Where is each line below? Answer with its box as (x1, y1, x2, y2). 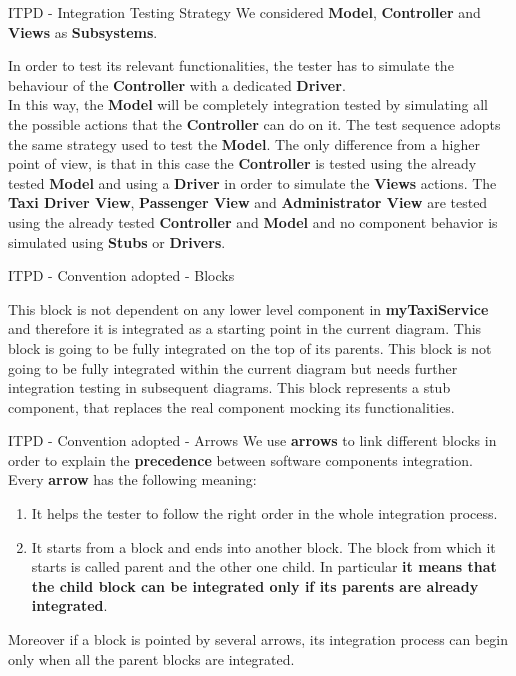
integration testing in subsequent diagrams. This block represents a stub (8, 377, 451, 398)
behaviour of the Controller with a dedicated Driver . (8, 74, 346, 95)
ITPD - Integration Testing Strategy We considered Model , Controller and (8, 2, 481, 22)
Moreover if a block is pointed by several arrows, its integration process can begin (8, 629, 509, 650)
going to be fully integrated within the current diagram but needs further (8, 357, 458, 378)
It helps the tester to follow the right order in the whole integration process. (31, 503, 498, 524)
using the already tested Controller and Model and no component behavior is (8, 211, 498, 232)
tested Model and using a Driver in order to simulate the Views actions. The (8, 172, 497, 193)
